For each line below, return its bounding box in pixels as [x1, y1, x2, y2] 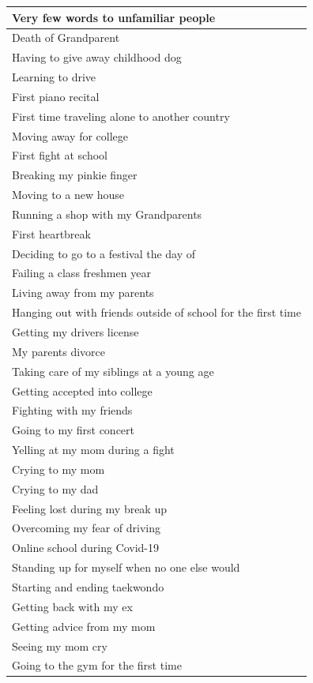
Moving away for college [12, 127, 129, 144]
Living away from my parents [12, 284, 154, 301]
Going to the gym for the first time [12, 657, 182, 674]
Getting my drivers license [12, 324, 139, 340]
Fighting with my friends [12, 402, 133, 418]
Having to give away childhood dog [12, 49, 182, 66]
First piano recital [12, 88, 100, 104]
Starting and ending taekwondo [12, 578, 164, 595]
